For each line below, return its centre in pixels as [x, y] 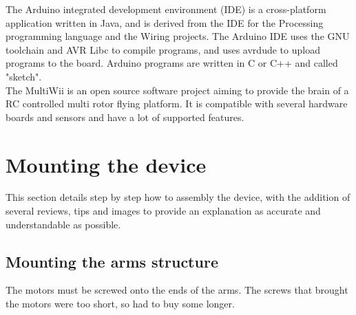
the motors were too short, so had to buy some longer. [120, 304]
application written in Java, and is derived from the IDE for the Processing [165, 22]
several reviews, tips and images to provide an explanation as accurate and [163, 211]
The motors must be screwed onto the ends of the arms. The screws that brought [177, 290]
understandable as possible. [63, 224]
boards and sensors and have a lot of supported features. [125, 117]
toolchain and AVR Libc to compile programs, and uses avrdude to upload [163, 49]
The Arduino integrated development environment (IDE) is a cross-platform [166, 9]
